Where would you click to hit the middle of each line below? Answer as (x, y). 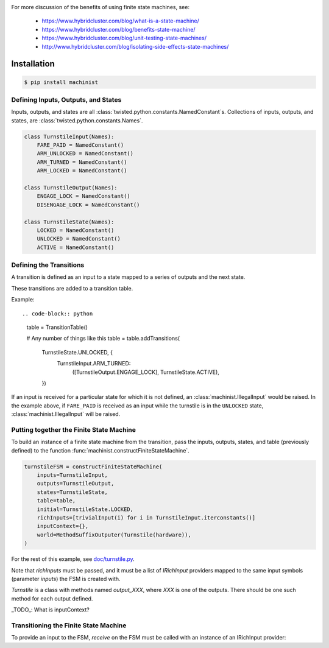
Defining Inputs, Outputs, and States (66, 99)
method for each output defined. (52, 598)
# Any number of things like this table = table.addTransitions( (103, 339)
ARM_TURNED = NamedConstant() (82, 162)
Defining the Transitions (48, 265)
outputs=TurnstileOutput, (76, 484)
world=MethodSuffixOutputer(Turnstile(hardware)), (114, 535)
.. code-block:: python (58, 313)
